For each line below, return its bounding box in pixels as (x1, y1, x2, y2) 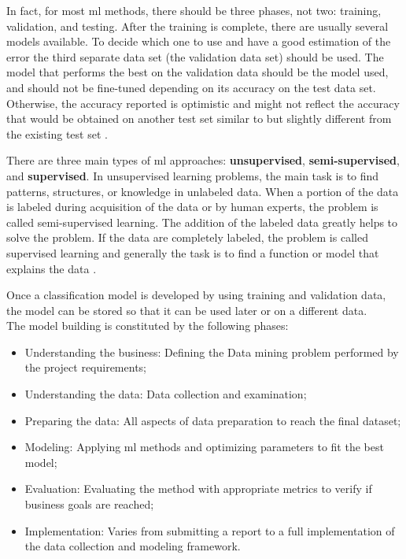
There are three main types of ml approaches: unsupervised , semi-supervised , (6, 152, 400, 168)
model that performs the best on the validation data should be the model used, (6, 64, 389, 80)
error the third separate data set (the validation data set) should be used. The (6, 48, 384, 65)
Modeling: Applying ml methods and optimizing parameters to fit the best (24, 439, 384, 455)
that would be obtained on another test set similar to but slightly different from (6, 110, 392, 127)
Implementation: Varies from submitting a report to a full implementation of (24, 522, 395, 539)
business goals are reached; (24, 496, 154, 513)
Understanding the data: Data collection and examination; (24, 386, 307, 402)
